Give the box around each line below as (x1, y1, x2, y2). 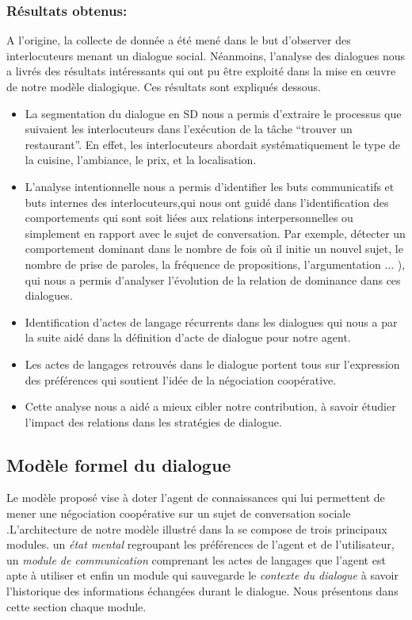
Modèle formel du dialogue (6, 452, 231, 476)
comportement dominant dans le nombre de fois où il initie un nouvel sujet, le (25, 240, 403, 257)
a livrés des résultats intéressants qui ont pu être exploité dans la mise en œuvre (6, 63, 396, 79)
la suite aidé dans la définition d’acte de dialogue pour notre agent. (25, 329, 351, 346)
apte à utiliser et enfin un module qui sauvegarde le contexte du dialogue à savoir (6, 567, 399, 584)
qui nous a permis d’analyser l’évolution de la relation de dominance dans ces (25, 271, 401, 288)
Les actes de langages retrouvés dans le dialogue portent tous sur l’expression (25, 355, 400, 372)
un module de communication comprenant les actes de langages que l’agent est (6, 551, 386, 568)
